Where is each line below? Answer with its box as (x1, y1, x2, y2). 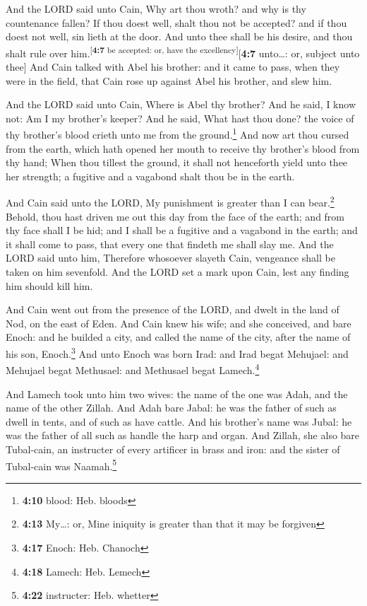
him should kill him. (6, 278, 93, 293)
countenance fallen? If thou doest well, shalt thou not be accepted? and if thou (6, 15, 347, 30)
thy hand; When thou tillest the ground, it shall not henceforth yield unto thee (6, 155, 348, 170)
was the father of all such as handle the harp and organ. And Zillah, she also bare (6, 428, 360, 443)
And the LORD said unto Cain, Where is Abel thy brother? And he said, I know (6, 97, 356, 112)
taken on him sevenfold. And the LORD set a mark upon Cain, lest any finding (6, 264, 349, 279)
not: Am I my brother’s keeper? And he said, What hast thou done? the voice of (6, 110, 354, 125)
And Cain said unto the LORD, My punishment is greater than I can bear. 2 (6, 193, 335, 210)
